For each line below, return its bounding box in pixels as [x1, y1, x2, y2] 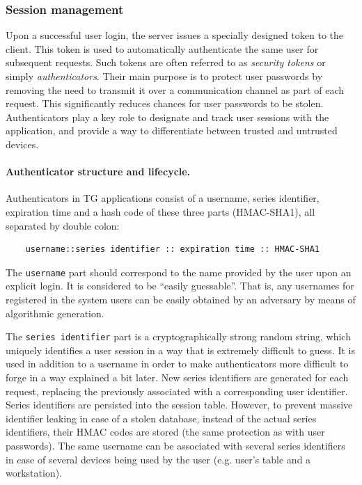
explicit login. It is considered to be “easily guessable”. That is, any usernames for [6, 278, 354, 293]
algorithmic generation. [6, 305, 104, 320]
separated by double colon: [6, 218, 120, 232]
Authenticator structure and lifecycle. [6, 164, 191, 179]
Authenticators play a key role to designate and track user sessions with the [6, 109, 329, 124]
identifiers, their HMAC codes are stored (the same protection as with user [6, 424, 325, 439]
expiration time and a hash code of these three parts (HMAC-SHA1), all [6, 204, 315, 218]
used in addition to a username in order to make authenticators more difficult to [6, 356, 349, 371]
